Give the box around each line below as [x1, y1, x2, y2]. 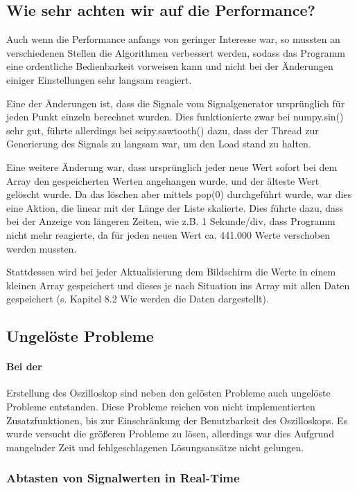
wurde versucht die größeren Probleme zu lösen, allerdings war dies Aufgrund [6, 426, 334, 441]
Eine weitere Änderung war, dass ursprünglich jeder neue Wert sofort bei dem [6, 159, 338, 174]
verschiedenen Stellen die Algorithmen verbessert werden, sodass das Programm [6, 45, 346, 60]
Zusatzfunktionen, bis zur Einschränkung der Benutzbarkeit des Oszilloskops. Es [6, 412, 348, 427]
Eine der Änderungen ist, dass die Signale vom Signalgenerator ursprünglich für [6, 96, 345, 110]
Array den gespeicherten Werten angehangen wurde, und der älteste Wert [6, 173, 320, 188]
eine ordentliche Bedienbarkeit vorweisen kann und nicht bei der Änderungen [6, 59, 333, 73]
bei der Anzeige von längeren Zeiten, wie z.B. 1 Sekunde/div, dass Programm [6, 214, 336, 228]
